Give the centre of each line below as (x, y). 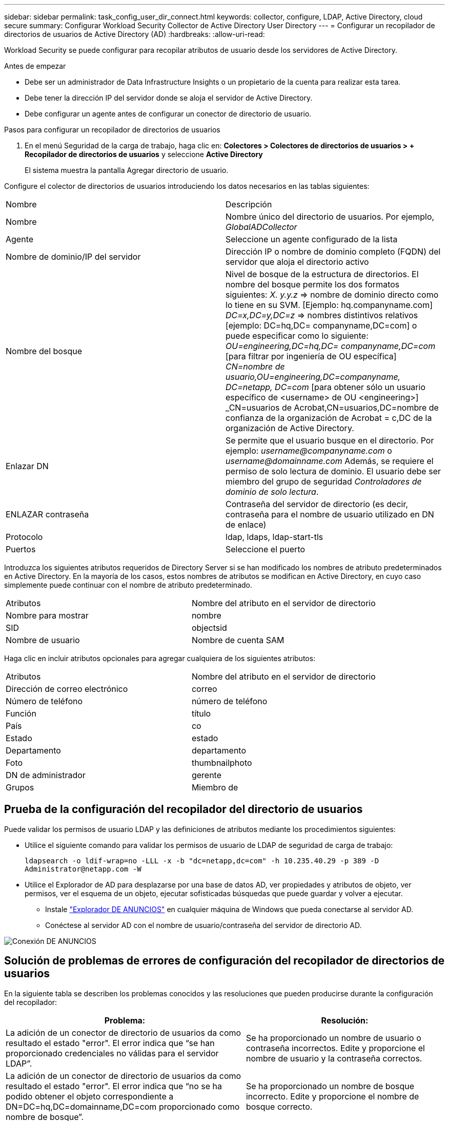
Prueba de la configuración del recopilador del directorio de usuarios (183, 809)
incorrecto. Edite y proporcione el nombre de (332, 1096)
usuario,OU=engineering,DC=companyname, (313, 377)
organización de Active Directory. (290, 428)
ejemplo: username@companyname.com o (309, 451)
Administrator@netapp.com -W (83, 869)
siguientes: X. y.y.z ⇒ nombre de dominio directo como (332, 295)
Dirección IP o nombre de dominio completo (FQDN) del (333, 252)
